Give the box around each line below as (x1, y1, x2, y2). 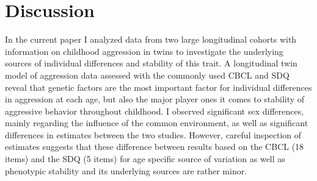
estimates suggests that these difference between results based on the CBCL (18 (5, 140, 304, 153)
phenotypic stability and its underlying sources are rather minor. (5, 164, 247, 177)
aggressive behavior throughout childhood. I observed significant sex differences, (5, 104, 304, 117)
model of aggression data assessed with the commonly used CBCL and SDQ (5, 68, 290, 81)
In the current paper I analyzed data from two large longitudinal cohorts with (5, 33, 297, 46)
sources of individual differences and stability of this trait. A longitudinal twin (5, 57, 297, 69)
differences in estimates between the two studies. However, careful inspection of (5, 128, 302, 141)
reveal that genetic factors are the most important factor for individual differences (5, 80, 312, 93)
